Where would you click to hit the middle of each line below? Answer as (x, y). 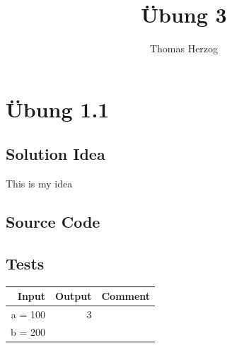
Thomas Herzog (184, 48)
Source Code (53, 222)
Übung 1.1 (58, 109)
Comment (126, 296)
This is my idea (39, 184)
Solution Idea (56, 154)
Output (74, 296)
